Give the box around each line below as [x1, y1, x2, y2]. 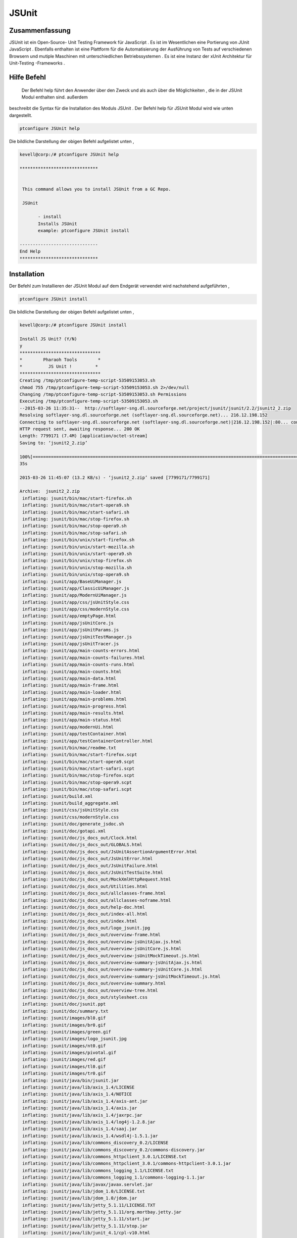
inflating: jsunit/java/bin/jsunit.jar [22, 1078, 119, 1083]
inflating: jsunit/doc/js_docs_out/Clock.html [22, 835, 137, 840]
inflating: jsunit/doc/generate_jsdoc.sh [22, 821, 124, 827]
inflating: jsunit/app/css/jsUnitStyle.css [22, 599, 130, 605]
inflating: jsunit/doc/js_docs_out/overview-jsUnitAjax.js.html [22, 939, 182, 944]
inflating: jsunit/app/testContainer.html [22, 731, 127, 737]
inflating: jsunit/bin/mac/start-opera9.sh [22, 503, 130, 508]
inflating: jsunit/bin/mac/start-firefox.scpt [22, 752, 137, 758]
